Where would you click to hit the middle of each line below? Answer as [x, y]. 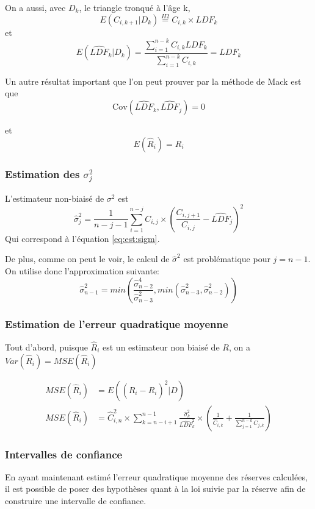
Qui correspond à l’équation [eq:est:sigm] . [82, 238]
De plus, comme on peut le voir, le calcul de [87, 259]
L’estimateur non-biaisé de [55, 198]
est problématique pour [227, 259]
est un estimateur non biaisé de [161, 347]
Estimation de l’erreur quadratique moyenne [117, 324]
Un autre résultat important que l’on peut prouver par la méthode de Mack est [153, 81]
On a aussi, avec [35, 7]
